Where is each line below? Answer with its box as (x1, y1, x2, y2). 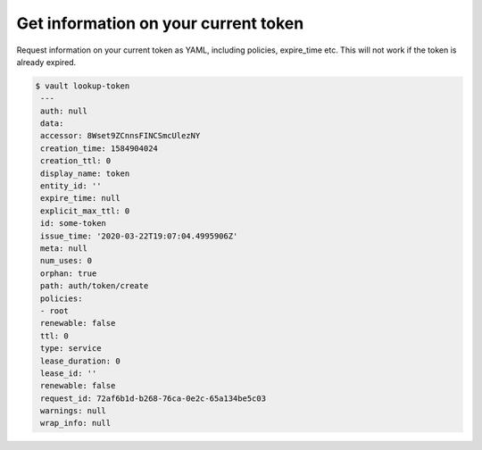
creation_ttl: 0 (40, 156, 112, 166)
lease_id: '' (40, 368, 97, 379)
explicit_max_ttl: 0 (40, 205, 130, 216)
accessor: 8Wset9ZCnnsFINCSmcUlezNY (40, 130, 201, 141)
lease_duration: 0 (40, 355, 120, 366)
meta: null (40, 244, 88, 254)
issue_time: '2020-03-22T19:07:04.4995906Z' (40, 230, 238, 241)
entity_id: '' (40, 181, 102, 191)
